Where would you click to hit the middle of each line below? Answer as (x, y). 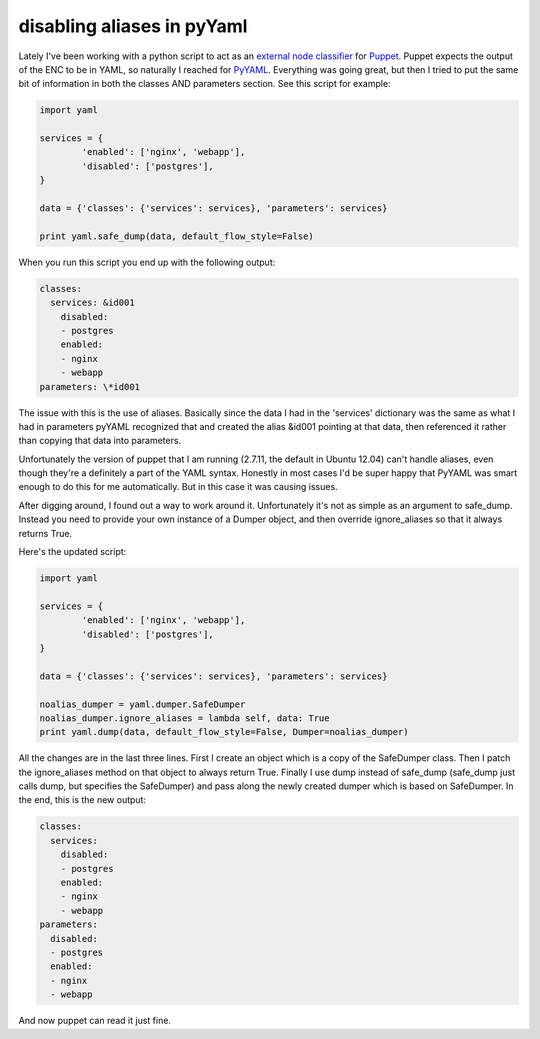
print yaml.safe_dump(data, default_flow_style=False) (176, 236)
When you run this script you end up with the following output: (147, 262)
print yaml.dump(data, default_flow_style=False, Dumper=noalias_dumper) (224, 732)
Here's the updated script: (72, 552)
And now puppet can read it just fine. (95, 1021)
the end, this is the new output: (82, 800)
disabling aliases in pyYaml (133, 26)
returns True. (45, 533)
